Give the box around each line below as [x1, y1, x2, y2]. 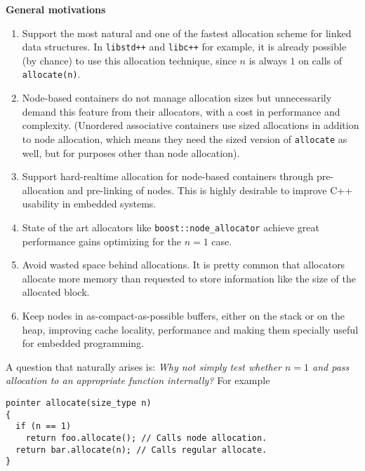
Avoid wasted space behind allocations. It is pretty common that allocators [22, 257, 345, 272]
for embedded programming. [22, 336, 144, 350]
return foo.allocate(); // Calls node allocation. [25, 432, 267, 443]
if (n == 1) [15, 421, 72, 432]
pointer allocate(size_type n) [6, 397, 152, 408]
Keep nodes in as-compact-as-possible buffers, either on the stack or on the [22, 308, 345, 322]
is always [248, 53, 287, 67]
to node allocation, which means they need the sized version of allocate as [22, 131, 347, 146]
